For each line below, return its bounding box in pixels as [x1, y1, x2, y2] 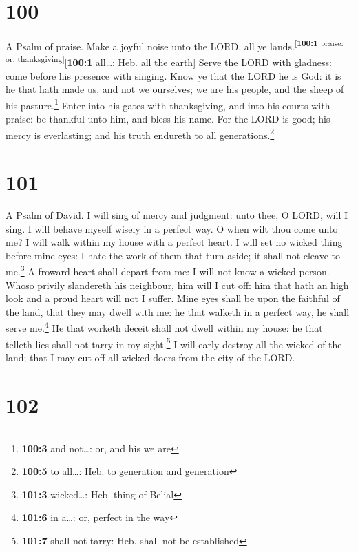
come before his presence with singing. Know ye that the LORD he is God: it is [6, 68, 341, 83]
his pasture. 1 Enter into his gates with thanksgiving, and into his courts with [6, 96, 330, 112]
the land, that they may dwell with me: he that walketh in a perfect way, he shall [6, 304, 350, 319]
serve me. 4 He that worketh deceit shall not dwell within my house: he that [6, 319, 323, 335]
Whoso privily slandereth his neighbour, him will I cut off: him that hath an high [6, 277, 349, 292]
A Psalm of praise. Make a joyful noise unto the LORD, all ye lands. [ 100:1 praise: [6, 37, 344, 53]
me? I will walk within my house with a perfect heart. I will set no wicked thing [6, 235, 343, 249]
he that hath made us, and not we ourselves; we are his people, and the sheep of [6, 82, 344, 96]
